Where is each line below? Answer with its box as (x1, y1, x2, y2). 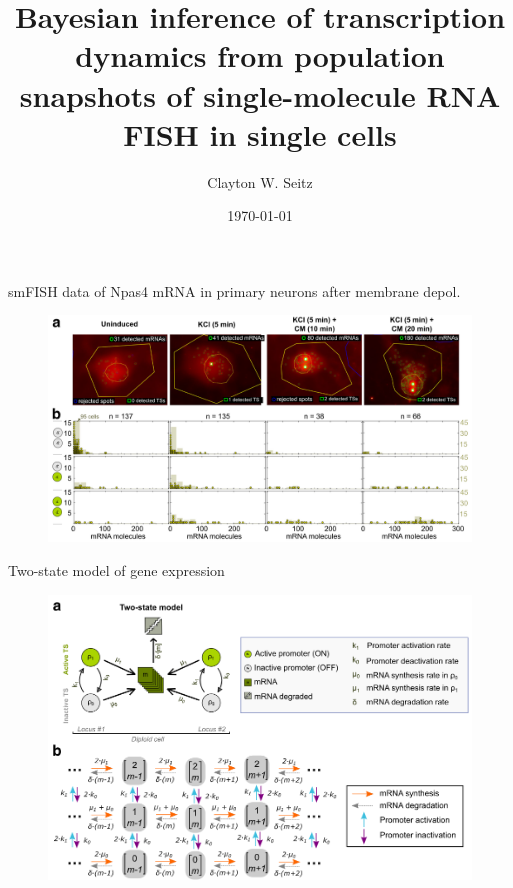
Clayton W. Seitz (207, 171, 313, 192)
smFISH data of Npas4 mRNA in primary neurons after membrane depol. (8, 280, 461, 301)
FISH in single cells (123, 113, 397, 154)
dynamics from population (75, 35, 445, 76)
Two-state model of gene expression (8, 559, 225, 580)
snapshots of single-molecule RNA (19, 74, 501, 115)
